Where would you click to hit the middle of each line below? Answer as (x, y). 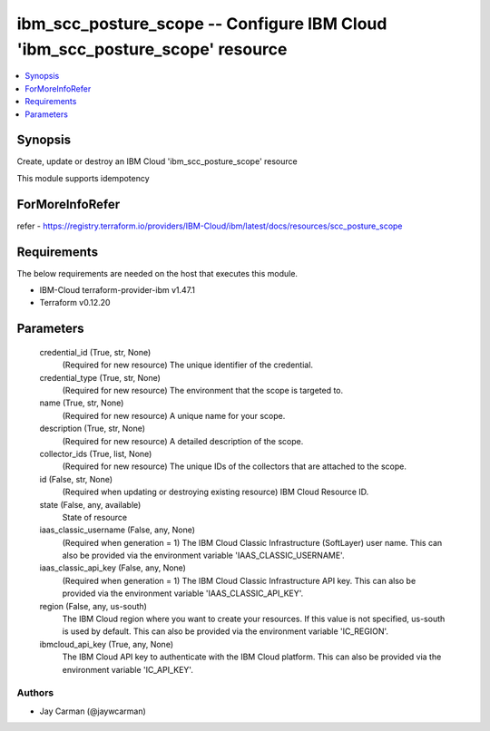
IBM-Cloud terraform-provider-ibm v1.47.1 (117, 290)
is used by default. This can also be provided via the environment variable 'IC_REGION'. (225, 631)
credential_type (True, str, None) (100, 377)
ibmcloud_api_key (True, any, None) (107, 644)
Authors (35, 693)
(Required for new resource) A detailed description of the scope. (183, 441)
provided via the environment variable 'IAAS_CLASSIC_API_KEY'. (183, 593)
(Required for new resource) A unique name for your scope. (174, 415)
